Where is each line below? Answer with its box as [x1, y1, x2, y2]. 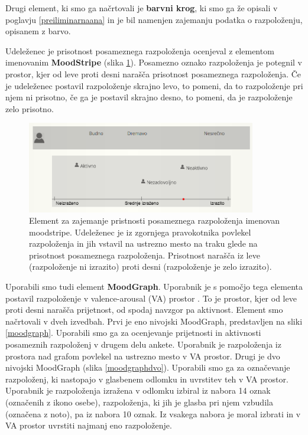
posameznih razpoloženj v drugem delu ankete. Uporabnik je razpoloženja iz [5, 338, 281, 351]
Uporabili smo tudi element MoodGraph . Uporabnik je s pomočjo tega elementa [5, 280, 303, 293]
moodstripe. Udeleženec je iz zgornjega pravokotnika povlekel [29, 225, 251, 238]
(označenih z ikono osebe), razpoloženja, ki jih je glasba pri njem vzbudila [5, 396, 273, 408]
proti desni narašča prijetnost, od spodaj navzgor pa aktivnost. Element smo [5, 303, 283, 316]
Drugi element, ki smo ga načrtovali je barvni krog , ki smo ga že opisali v [5, 2, 278, 14]
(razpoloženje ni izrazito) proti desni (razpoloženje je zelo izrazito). [29, 260, 272, 273]
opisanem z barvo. [5, 25, 71, 37]
